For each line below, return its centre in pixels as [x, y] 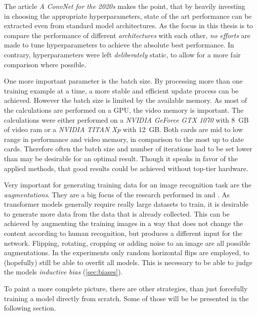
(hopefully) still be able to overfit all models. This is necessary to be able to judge [128, 262]
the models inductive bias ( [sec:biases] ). [63, 272]
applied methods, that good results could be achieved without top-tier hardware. [126, 168]
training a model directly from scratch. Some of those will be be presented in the [127, 298]
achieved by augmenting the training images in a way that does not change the [124, 223]
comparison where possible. [45, 64]
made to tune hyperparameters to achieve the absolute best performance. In [119, 45]
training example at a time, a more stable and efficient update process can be [121, 90]
